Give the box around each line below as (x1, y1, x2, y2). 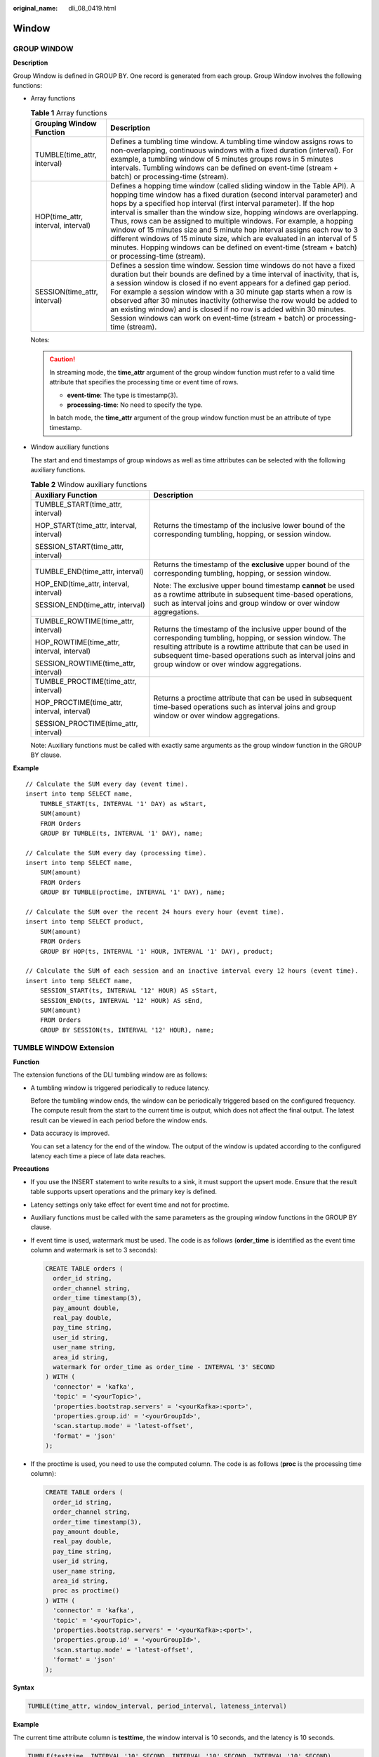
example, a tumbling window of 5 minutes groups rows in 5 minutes (109, 155, 333, 164)
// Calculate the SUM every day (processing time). (25, 849, 207, 857)
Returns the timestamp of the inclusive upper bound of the (153, 624, 347, 634)
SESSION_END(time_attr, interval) (34, 599, 145, 609)
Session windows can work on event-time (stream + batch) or (109, 313, 315, 323)
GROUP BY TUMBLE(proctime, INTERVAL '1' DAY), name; (39, 888, 226, 896)
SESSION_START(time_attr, (34, 541, 124, 551)
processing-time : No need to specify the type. (67, 401, 203, 409)
